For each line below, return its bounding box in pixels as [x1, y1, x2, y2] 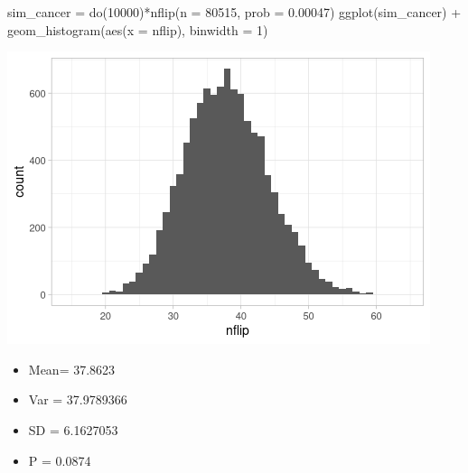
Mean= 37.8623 [28, 359, 116, 378]
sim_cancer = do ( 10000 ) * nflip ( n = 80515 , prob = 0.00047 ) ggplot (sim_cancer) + [7, 3, 462, 21]
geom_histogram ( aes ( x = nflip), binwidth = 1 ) [7, 20, 268, 39]
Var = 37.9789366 [28, 390, 127, 409]
